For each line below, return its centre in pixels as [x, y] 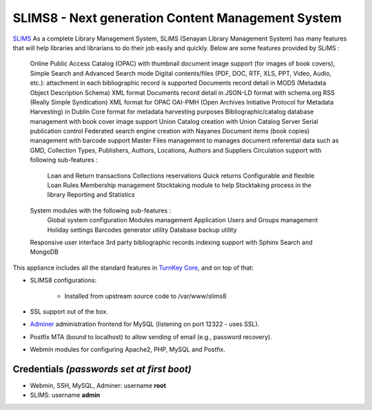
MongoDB [44, 252]
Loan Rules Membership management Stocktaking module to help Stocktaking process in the [179, 185]
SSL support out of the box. [69, 311]
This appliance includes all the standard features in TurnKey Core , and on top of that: [133, 268]
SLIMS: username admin [65, 395]
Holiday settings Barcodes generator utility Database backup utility [142, 230]
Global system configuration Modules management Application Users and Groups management [183, 220]
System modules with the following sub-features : [101, 211]
